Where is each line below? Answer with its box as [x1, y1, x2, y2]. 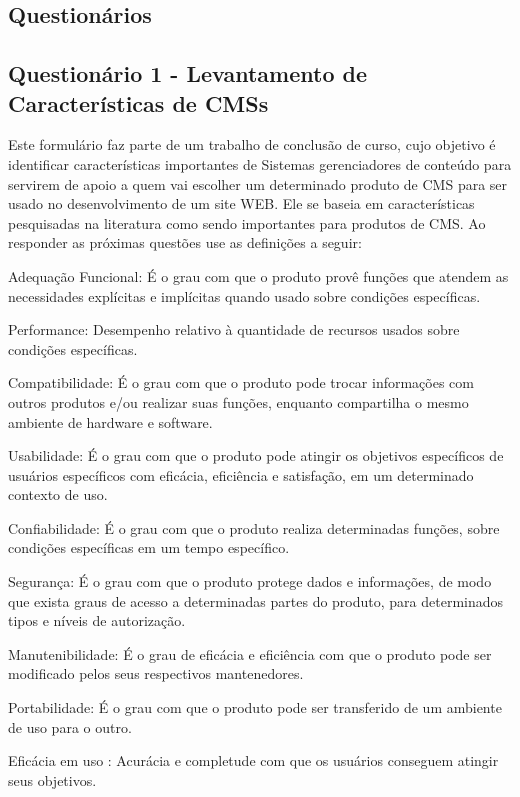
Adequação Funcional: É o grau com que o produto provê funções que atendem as [8, 265, 509, 286]
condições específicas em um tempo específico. [8, 537, 290, 558]
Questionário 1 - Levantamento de [8, 58, 367, 89]
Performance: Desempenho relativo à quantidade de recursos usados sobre [8, 319, 460, 340]
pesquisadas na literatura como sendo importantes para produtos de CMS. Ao [8, 212, 486, 233]
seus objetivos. [8, 769, 97, 790]
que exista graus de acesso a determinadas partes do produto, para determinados [8, 590, 504, 611]
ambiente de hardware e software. [8, 411, 213, 432]
